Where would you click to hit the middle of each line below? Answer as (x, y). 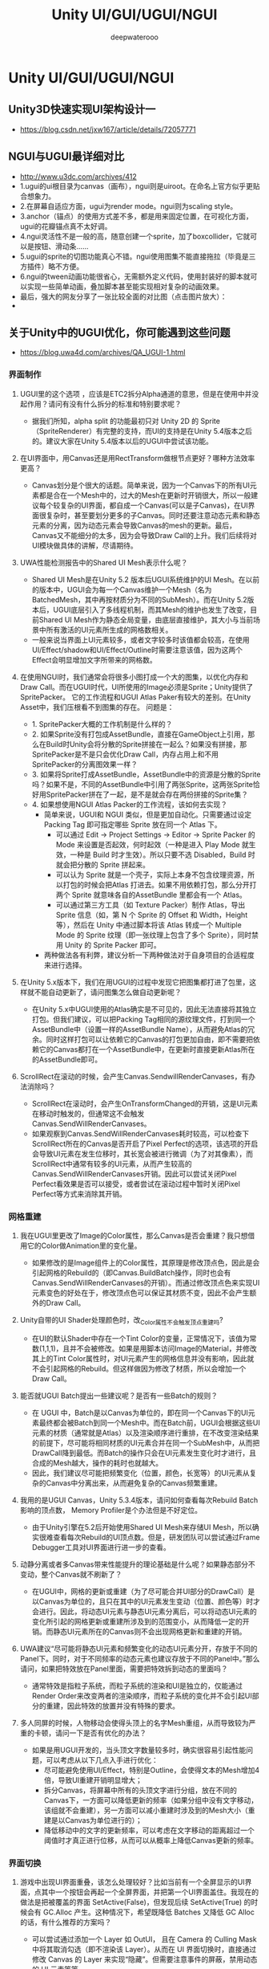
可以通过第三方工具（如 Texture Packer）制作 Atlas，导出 (151, 904)
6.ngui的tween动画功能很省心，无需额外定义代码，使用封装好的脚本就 (135, 276)
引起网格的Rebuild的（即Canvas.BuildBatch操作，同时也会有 (131, 1272)
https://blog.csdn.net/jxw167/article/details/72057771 (108, 129)
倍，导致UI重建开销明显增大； (93, 1779)
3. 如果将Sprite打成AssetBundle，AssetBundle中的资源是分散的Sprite (146, 774)
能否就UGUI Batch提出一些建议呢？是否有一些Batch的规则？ (119, 1396)
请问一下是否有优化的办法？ (100, 1733)
